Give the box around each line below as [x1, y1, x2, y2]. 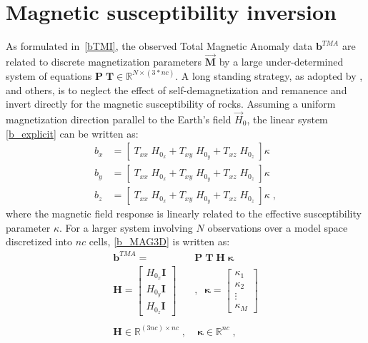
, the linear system [247, 111, 328, 126]
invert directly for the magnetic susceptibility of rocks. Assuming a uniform [6, 96, 336, 111]
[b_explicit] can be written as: [6, 126, 139, 140]
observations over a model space [207, 220, 348, 235]
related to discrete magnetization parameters [6, 53, 202, 68]
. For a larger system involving [59, 220, 193, 235]
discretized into [6, 234, 73, 249]
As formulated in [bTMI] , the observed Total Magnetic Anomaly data [6, 39, 313, 53]
